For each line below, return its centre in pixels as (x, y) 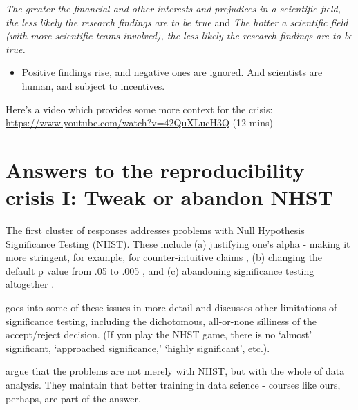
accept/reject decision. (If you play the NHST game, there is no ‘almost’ (159, 334)
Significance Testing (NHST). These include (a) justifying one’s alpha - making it (178, 243)
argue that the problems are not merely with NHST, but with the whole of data (175, 371)
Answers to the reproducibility (155, 169)
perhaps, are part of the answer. (73, 398)
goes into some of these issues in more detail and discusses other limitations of (171, 307)
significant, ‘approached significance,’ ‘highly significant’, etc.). (138, 348)
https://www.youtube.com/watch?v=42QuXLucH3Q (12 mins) (139, 123)
